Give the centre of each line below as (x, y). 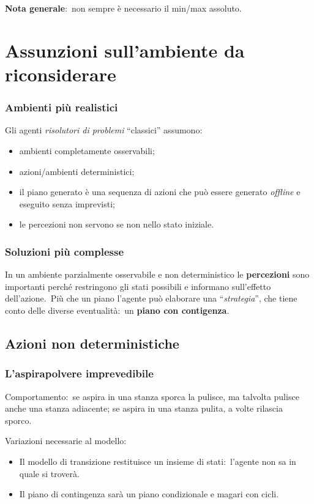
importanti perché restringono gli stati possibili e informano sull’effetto (138, 286)
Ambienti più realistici (62, 107)
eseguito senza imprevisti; (67, 203)
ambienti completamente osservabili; (87, 150)
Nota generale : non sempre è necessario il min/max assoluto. (123, 8)
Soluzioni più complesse (65, 251)
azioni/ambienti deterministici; (77, 171)
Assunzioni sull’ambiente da (125, 50)
